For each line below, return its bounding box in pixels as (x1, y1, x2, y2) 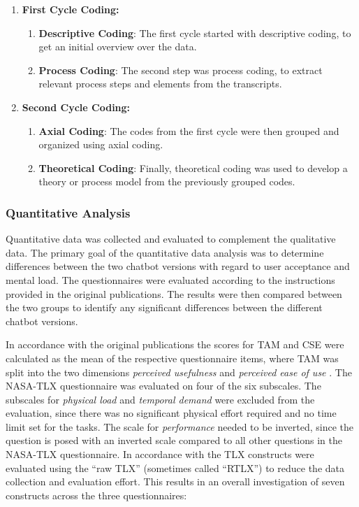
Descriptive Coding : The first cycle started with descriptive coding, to (38, 25, 351, 40)
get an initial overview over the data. (38, 39, 197, 54)
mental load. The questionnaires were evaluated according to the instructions (6, 272, 335, 287)
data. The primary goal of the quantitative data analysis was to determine (6, 245, 324, 259)
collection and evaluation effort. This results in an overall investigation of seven (6, 474, 345, 489)
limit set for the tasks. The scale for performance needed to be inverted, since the (6, 419, 353, 434)
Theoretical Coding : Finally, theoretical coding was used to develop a (38, 160, 348, 175)
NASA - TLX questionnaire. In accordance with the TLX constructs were (6, 447, 314, 462)
